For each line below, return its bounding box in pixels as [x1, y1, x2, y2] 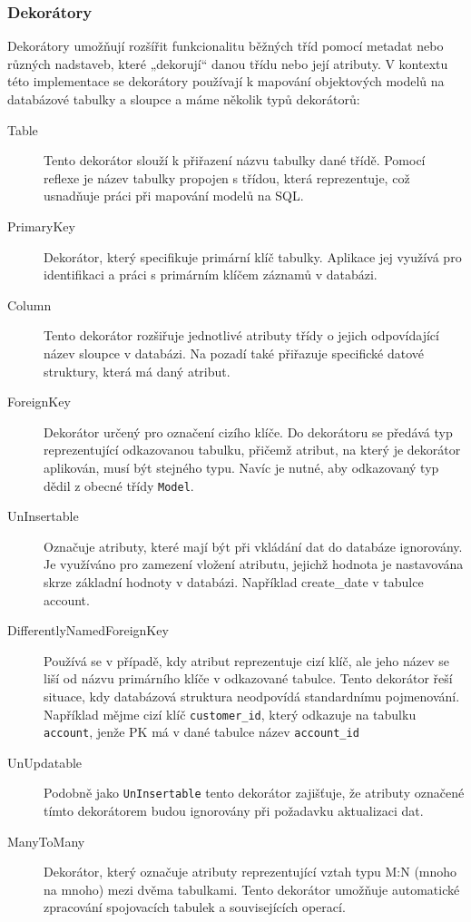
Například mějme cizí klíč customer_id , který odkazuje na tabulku [44, 704, 417, 723]
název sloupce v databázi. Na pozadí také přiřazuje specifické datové [44, 343, 425, 362]
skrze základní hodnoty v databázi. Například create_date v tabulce [44, 572, 424, 591]
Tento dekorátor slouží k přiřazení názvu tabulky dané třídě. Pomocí [44, 151, 426, 170]
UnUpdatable [7, 752, 83, 771]
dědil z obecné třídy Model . [44, 476, 194, 495]
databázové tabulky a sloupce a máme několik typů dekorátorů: [7, 90, 360, 108]
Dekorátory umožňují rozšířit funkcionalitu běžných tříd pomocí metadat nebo [7, 36, 444, 55]
